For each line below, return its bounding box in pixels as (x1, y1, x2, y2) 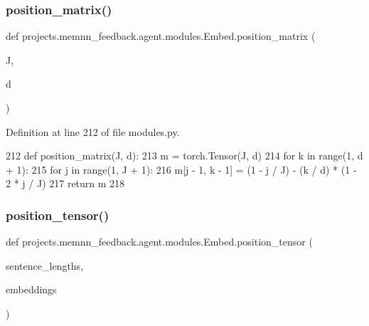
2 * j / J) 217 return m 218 (6, 176, 125, 191)
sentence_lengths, (6, 258, 84, 273)
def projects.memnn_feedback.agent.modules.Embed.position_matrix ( (6, 28, 316, 43)
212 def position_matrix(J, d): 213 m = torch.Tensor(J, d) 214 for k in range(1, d (6, 148, 363, 163)
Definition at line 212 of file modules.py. (6, 124, 180, 139)
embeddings (6, 282, 57, 297)
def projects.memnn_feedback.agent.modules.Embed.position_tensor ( (6, 234, 313, 249)
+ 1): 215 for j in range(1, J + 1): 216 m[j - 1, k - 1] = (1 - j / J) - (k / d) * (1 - (6, 162, 357, 177)
